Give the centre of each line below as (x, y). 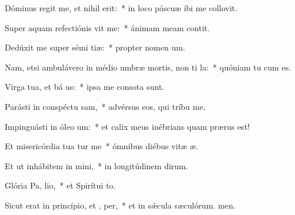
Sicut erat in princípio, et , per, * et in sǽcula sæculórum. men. (120, 205)
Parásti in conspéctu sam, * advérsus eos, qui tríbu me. (105, 106)
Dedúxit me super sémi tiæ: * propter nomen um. (95, 47)
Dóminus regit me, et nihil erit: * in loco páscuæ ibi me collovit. (121, 8)
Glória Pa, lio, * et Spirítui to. (60, 185)
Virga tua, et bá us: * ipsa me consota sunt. (84, 87)
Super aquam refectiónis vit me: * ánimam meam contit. (107, 27)
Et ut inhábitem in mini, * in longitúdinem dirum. (97, 165)
